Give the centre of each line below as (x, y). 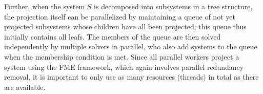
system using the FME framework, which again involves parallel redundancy (124, 67)
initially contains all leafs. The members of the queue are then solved (113, 36)
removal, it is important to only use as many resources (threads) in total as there (131, 77)
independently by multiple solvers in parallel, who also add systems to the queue (131, 46)
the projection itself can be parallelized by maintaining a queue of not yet (120, 16)
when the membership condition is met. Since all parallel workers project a (122, 56)
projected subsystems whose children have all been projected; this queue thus (125, 26)
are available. (25, 87)
